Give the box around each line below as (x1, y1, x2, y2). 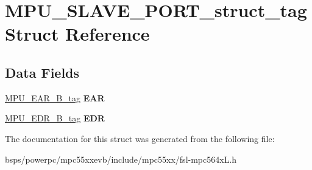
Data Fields (5, 63, 80, 81)
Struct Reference (5, 21, 150, 46)
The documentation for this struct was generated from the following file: (5, 132, 275, 144)
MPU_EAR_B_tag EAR (5, 91, 105, 104)
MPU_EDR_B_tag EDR (5, 112, 105, 124)
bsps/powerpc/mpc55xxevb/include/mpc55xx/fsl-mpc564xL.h (5, 152, 237, 165)
